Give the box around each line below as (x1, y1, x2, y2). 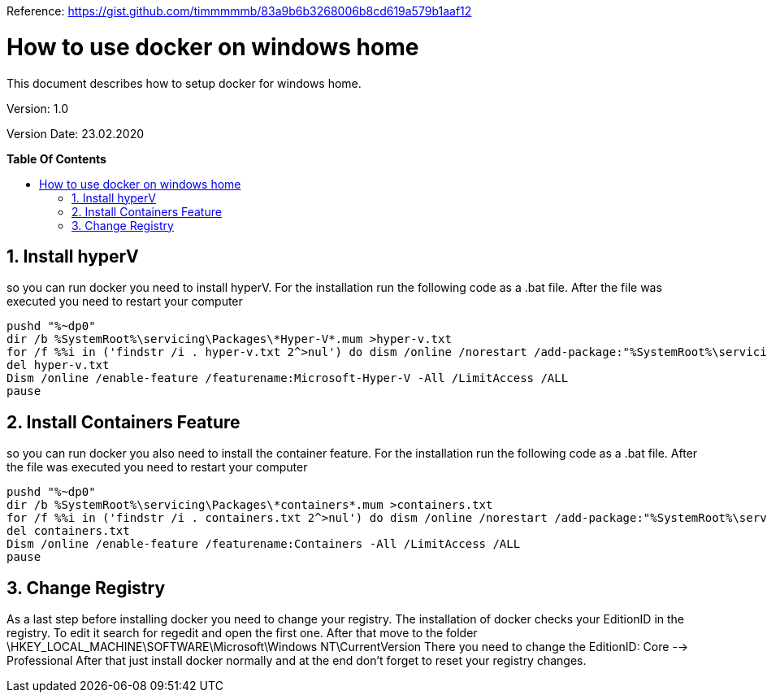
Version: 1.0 (6, 101, 69, 115)
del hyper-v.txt (6, 358, 110, 372)
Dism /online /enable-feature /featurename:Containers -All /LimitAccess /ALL (6, 537, 521, 551)
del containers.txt (6, 524, 130, 538)
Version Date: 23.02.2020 (6, 126, 144, 141)
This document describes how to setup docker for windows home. (6, 76, 362, 90)
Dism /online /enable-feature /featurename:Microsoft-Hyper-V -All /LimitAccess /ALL (6, 371, 569, 385)
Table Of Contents (6, 151, 106, 166)
